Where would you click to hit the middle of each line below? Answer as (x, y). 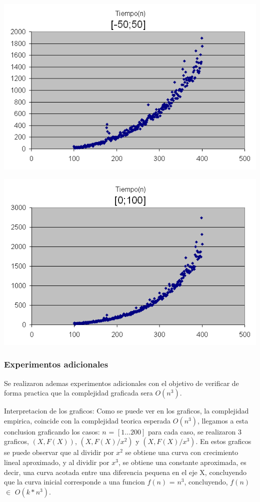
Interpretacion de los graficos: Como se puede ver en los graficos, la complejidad (126, 411)
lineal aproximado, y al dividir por (57, 462)
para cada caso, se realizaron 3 (195, 431)
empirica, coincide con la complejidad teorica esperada (87, 420)
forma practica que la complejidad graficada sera (78, 393)
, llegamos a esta (223, 420)
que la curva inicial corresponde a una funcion (74, 482)
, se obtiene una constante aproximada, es (182, 462)
